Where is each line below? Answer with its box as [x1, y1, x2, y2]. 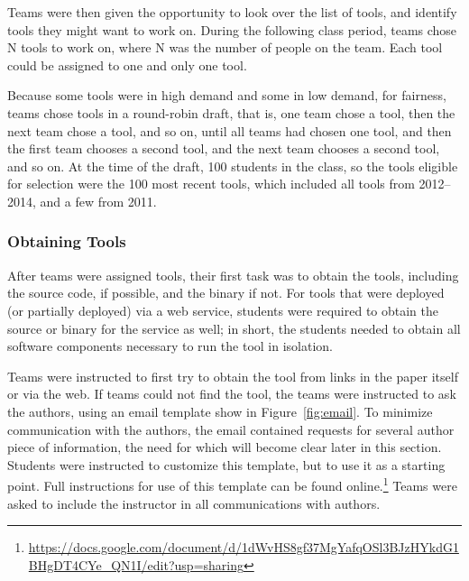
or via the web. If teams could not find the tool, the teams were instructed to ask [7, 384, 456, 403]
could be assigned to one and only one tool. [7, 55, 247, 74]
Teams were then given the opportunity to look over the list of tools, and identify [7, 3, 457, 21]
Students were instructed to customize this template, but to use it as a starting [7, 455, 446, 474]
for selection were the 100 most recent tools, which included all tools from [7, 174, 415, 193]
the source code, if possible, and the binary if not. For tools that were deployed [7, 283, 445, 302]
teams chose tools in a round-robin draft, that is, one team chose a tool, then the [7, 103, 455, 122]
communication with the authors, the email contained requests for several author [7, 420, 455, 438]
